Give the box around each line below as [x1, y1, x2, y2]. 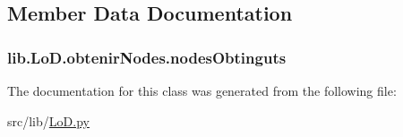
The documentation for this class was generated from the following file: [7, 81, 397, 99]
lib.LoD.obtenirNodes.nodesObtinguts [7, 46, 287, 68]
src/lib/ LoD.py [7, 111, 90, 130]
